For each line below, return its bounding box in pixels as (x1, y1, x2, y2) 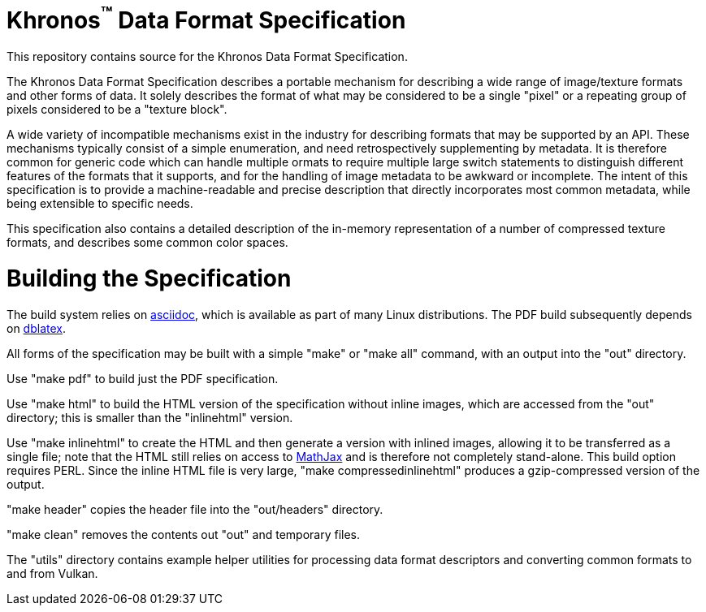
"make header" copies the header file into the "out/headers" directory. (6, 502, 383, 516)
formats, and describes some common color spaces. (6, 235, 288, 250)
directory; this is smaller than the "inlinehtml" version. (6, 410, 293, 425)
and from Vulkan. (6, 566, 98, 580)
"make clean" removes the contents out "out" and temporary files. (6, 527, 361, 541)
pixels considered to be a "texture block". (6, 102, 227, 117)
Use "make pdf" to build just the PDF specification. (6, 371, 279, 386)
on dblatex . (6, 321, 66, 335)
